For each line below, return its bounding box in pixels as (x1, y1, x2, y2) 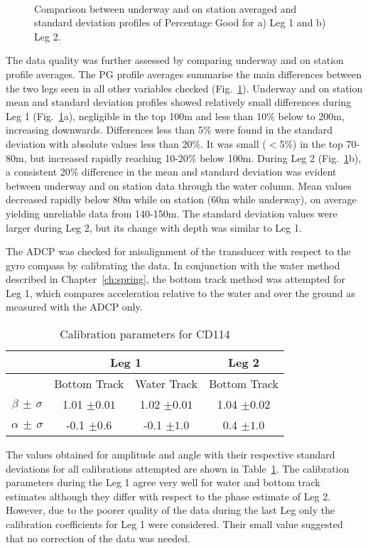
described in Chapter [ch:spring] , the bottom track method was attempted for (6, 272, 346, 286)
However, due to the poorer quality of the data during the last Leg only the (6, 503, 335, 517)
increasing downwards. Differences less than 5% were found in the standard (6, 122, 333, 137)
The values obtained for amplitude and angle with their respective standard (6, 447, 335, 462)
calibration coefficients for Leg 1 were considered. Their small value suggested (6, 517, 343, 532)
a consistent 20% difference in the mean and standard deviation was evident (6, 164, 337, 179)
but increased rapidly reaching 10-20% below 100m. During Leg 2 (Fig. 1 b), (30, 150, 362, 165)
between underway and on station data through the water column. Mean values (6, 178, 352, 193)
